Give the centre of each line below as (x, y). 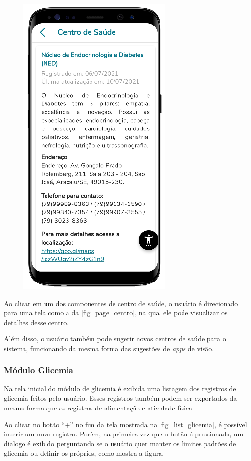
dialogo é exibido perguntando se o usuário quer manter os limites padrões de (120, 443)
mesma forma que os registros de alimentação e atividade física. (99, 407)
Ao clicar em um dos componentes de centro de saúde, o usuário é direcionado (121, 303)
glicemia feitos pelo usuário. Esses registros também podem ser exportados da (121, 398)
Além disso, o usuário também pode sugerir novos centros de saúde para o (115, 339)
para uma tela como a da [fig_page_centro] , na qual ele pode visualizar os (116, 313)
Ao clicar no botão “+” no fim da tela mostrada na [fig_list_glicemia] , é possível (125, 424)
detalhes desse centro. (36, 322)
